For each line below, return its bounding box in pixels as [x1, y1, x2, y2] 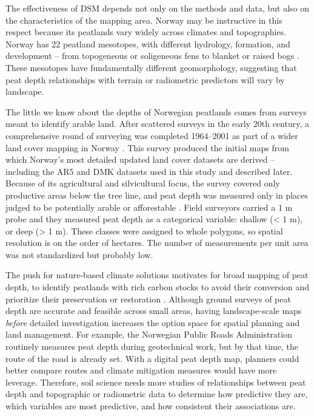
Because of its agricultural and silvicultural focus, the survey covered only [5, 177, 280, 189]
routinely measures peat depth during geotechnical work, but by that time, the [5, 340, 298, 353]
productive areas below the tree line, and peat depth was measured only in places [5, 188, 308, 201]
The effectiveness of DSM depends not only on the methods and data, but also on [5, 2, 310, 14]
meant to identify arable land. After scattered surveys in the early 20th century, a [5, 117, 309, 130]
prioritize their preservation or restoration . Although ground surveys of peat [5, 292, 291, 305]
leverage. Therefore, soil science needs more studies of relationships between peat [5, 375, 306, 388]
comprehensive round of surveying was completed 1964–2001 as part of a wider [5, 129, 298, 142]
